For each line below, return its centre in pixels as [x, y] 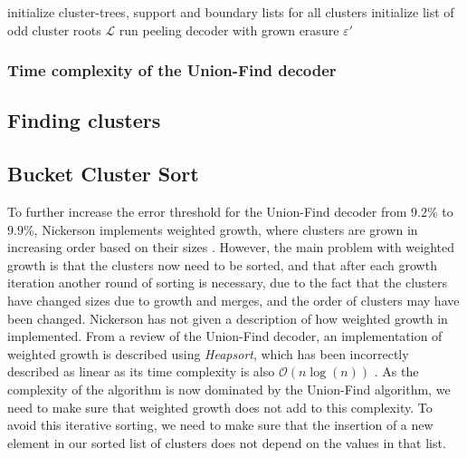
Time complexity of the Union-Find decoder [172, 70]
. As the [396, 371]
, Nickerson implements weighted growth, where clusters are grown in [226, 229]
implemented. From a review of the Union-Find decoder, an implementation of [225, 336]
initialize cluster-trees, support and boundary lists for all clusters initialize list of [231, 12]
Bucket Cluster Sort [103, 174]
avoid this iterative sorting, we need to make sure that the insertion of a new [220, 425]
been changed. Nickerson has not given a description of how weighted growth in [228, 318]
